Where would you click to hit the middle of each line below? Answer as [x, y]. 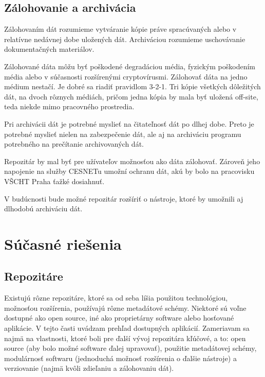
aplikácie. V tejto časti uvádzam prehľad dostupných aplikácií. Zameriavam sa [127, 328]
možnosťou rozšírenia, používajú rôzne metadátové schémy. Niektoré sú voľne [125, 307]
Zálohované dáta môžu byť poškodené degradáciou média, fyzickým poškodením [130, 66]
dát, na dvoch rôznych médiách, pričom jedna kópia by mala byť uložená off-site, [131, 96]
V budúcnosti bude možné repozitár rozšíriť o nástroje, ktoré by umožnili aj [124, 198]
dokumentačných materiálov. [49, 49]
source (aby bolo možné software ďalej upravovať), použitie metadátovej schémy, [130, 348]
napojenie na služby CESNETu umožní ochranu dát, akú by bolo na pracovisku [129, 171]
